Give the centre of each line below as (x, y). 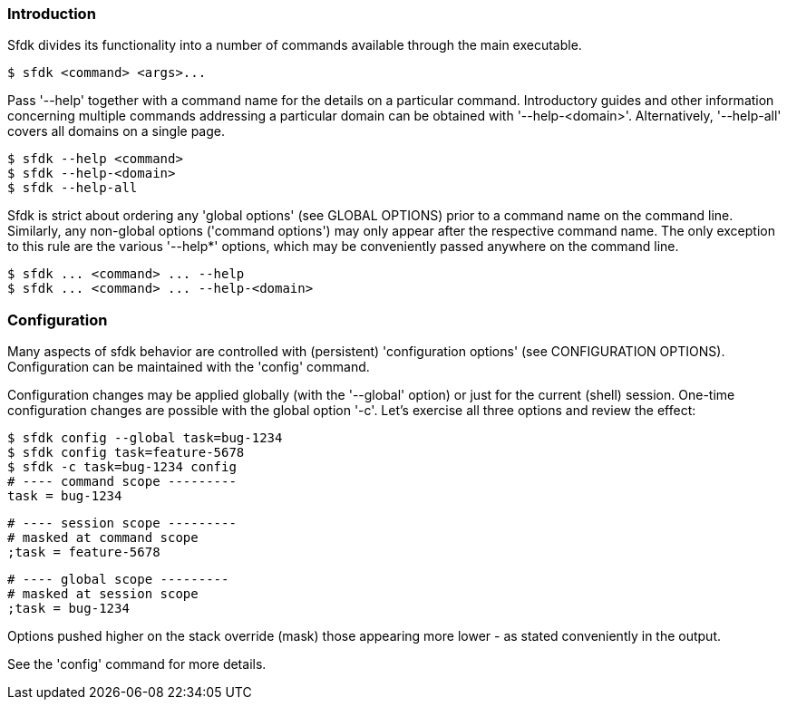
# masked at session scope (103, 594)
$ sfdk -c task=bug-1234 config (122, 467)
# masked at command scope (103, 538)
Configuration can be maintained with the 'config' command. (189, 367)
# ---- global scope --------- (118, 580)
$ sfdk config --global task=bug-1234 (145, 438)
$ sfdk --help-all (73, 188)
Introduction (52, 14)
